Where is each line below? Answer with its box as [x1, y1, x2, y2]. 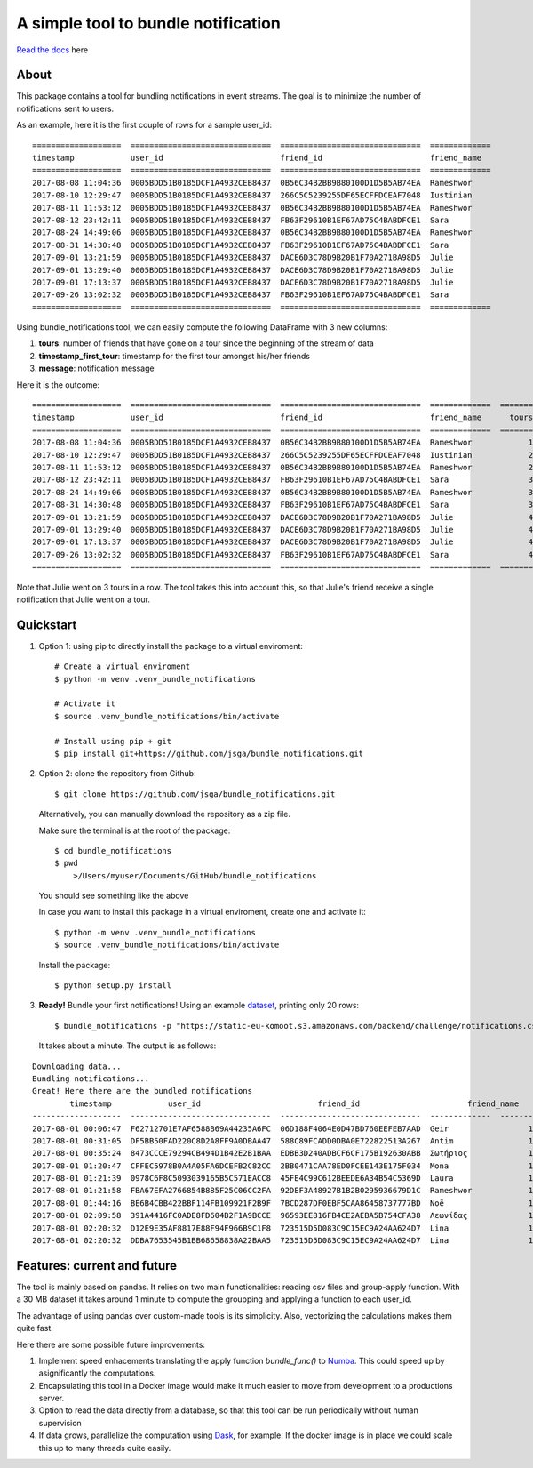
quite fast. [16, 1323, 53, 1334]
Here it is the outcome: [16, 379, 100, 390]
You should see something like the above [38, 890, 189, 902]
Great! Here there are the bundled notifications [32, 1086, 253, 1096]
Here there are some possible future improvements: [16, 1339, 206, 1350]
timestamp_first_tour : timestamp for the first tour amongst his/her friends [38, 350, 311, 361]
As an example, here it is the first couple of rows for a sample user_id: [16, 120, 273, 131]
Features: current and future [16, 1258, 178, 1273]
